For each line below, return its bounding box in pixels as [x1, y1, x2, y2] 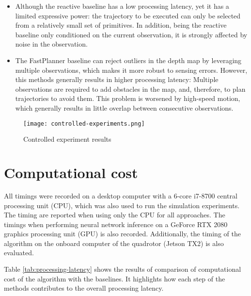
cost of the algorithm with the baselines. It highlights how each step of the [4, 273, 225, 283]
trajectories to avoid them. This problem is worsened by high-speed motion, [15, 93, 240, 103]
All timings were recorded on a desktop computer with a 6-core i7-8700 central [4, 190, 237, 200]
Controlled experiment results [23, 134, 111, 144]
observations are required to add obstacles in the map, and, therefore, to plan [15, 83, 246, 94]
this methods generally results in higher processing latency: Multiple [15, 74, 219, 84]
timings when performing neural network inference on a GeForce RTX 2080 [4, 219, 228, 229]
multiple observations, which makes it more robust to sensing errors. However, [15, 65, 248, 75]
